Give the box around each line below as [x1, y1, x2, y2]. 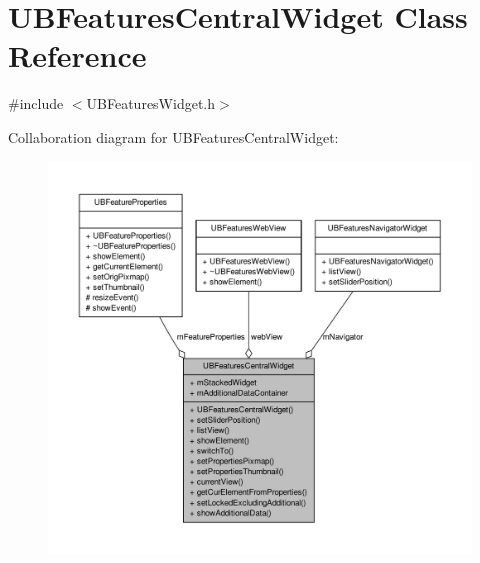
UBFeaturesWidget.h [86, 93, 216, 114]
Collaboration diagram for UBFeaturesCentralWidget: [8, 126, 339, 147]
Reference [8, 35, 147, 76]
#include [8, 93, 64, 114]
